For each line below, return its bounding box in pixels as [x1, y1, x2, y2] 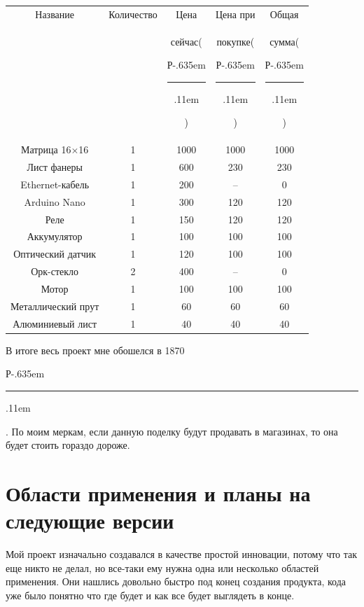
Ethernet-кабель [20, 176, 90, 191]
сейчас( [170, 34, 202, 48]
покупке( [216, 34, 255, 48]
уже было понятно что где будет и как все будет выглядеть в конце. [6, 587, 295, 602]
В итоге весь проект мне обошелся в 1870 [6, 342, 185, 357]
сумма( [269, 34, 300, 48]
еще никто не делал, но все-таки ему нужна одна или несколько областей [6, 560, 319, 575]
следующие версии [6, 506, 174, 535]
